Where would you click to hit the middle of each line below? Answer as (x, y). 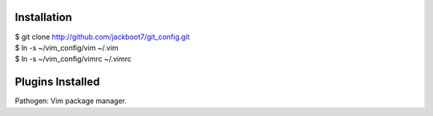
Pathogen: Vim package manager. (71, 101)
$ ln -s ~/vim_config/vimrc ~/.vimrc (73, 59)
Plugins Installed (57, 82)
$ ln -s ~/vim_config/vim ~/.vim (67, 47)
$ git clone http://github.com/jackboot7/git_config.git (102, 37)
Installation (43, 17)
